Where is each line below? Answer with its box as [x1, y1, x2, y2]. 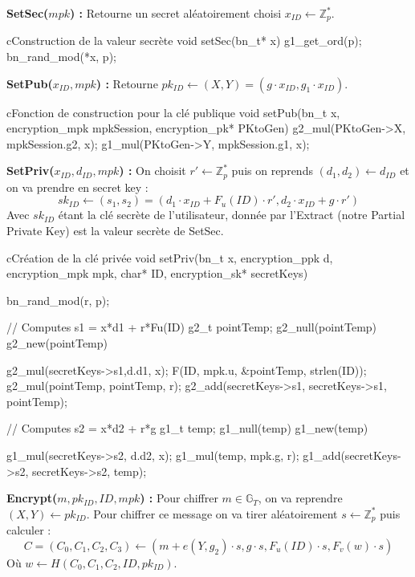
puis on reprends [231, 162, 313, 179]
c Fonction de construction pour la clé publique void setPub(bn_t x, [6, 104, 340, 120]
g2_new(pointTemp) [6, 335, 108, 351]
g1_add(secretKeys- [303, 447, 401, 463]
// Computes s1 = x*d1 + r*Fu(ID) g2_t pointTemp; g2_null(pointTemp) [6, 319, 377, 335]
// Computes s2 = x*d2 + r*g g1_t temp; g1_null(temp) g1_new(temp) [6, 420, 368, 437]
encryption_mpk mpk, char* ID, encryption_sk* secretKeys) [6, 265, 308, 282]
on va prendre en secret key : [6, 178, 149, 195]
